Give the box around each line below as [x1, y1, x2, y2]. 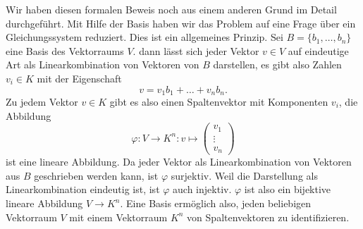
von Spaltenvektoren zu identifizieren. [187, 209, 350, 224]
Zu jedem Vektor [6, 94, 78, 109]
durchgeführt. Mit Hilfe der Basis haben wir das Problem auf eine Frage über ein [6, 16, 356, 30]
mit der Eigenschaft [37, 70, 122, 85]
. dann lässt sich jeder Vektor [133, 43, 259, 58]
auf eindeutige [288, 43, 349, 58]
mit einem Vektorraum [69, 209, 168, 224]
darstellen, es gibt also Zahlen [213, 57, 342, 72]
